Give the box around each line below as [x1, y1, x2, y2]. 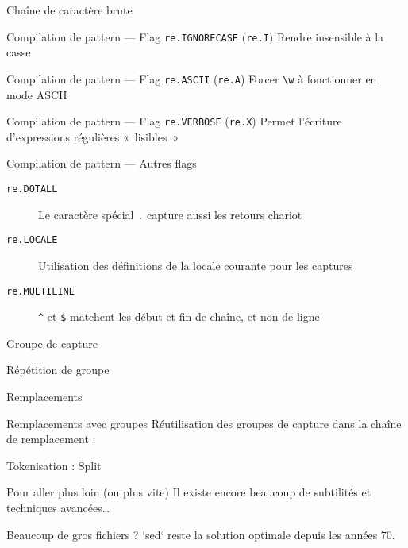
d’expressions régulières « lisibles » [6, 128, 179, 145]
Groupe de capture [6, 334, 98, 351]
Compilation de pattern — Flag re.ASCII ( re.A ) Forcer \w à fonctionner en [6, 70, 377, 87]
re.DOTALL [6, 183, 58, 195]
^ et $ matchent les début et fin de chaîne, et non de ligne [38, 308, 320, 325]
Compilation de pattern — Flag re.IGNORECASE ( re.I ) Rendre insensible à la [6, 28, 384, 44]
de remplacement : [6, 430, 96, 447]
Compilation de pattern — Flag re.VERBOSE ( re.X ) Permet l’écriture [6, 113, 342, 129]
